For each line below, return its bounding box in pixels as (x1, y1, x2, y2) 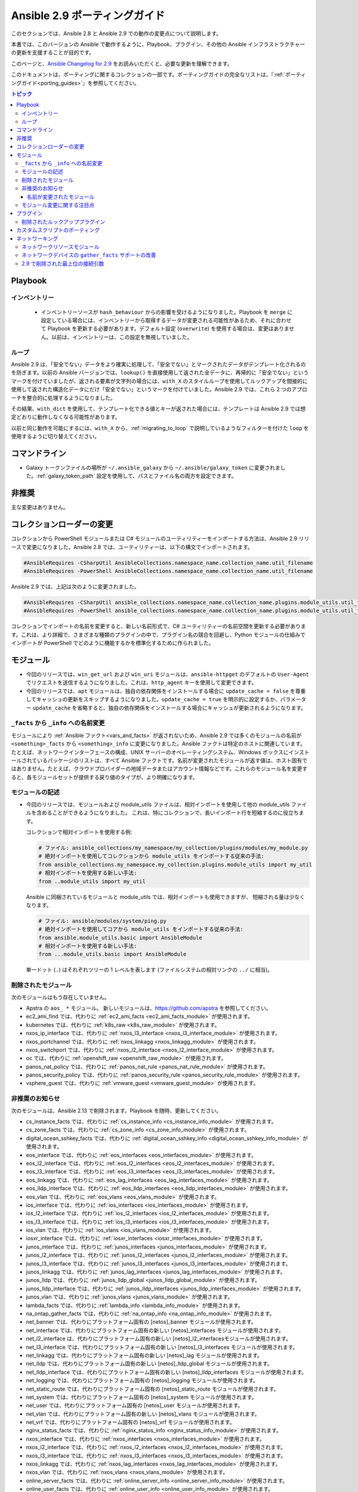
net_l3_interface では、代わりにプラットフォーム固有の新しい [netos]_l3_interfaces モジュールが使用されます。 (26, 1343, 298, 1351)
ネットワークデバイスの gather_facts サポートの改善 (21, 251, 156, 259)
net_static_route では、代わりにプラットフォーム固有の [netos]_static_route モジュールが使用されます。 (26, 1385, 279, 1392)
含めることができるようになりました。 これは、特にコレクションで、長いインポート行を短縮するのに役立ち (36, 809, 300, 816)
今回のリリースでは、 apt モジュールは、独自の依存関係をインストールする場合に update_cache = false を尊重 (26, 687, 306, 695)
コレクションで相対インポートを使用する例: (26, 828, 132, 836)
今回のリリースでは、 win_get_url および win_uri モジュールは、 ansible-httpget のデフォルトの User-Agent (26, 671, 310, 678)
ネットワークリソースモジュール (21, 243, 100, 250)
